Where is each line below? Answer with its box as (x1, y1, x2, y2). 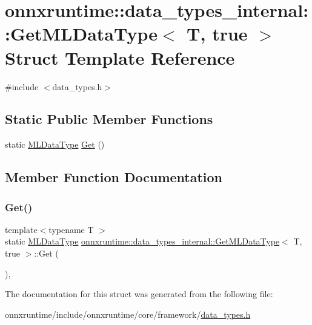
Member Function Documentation (5, 168, 223, 186)
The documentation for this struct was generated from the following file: (5, 287, 273, 300)
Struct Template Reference (5, 45, 235, 70)
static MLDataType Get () (5, 138, 105, 151)
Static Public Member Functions (5, 110, 213, 128)
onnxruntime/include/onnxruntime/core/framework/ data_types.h (5, 307, 251, 320)
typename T (48, 223, 94, 235)
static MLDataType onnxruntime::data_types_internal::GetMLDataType (5, 235, 280, 248)
